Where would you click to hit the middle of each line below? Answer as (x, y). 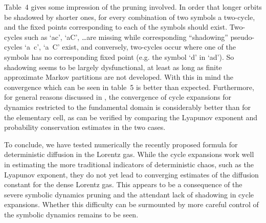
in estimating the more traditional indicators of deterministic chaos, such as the (129, 164)
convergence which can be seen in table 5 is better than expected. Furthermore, (129, 87)
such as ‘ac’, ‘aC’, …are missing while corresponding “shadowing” (126, 37)
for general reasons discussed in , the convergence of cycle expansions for (118, 97)
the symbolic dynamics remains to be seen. (71, 214)
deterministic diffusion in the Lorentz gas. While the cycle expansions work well (129, 154)
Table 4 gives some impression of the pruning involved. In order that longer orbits (133, 7)
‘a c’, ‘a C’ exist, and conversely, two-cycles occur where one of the (130, 47)
